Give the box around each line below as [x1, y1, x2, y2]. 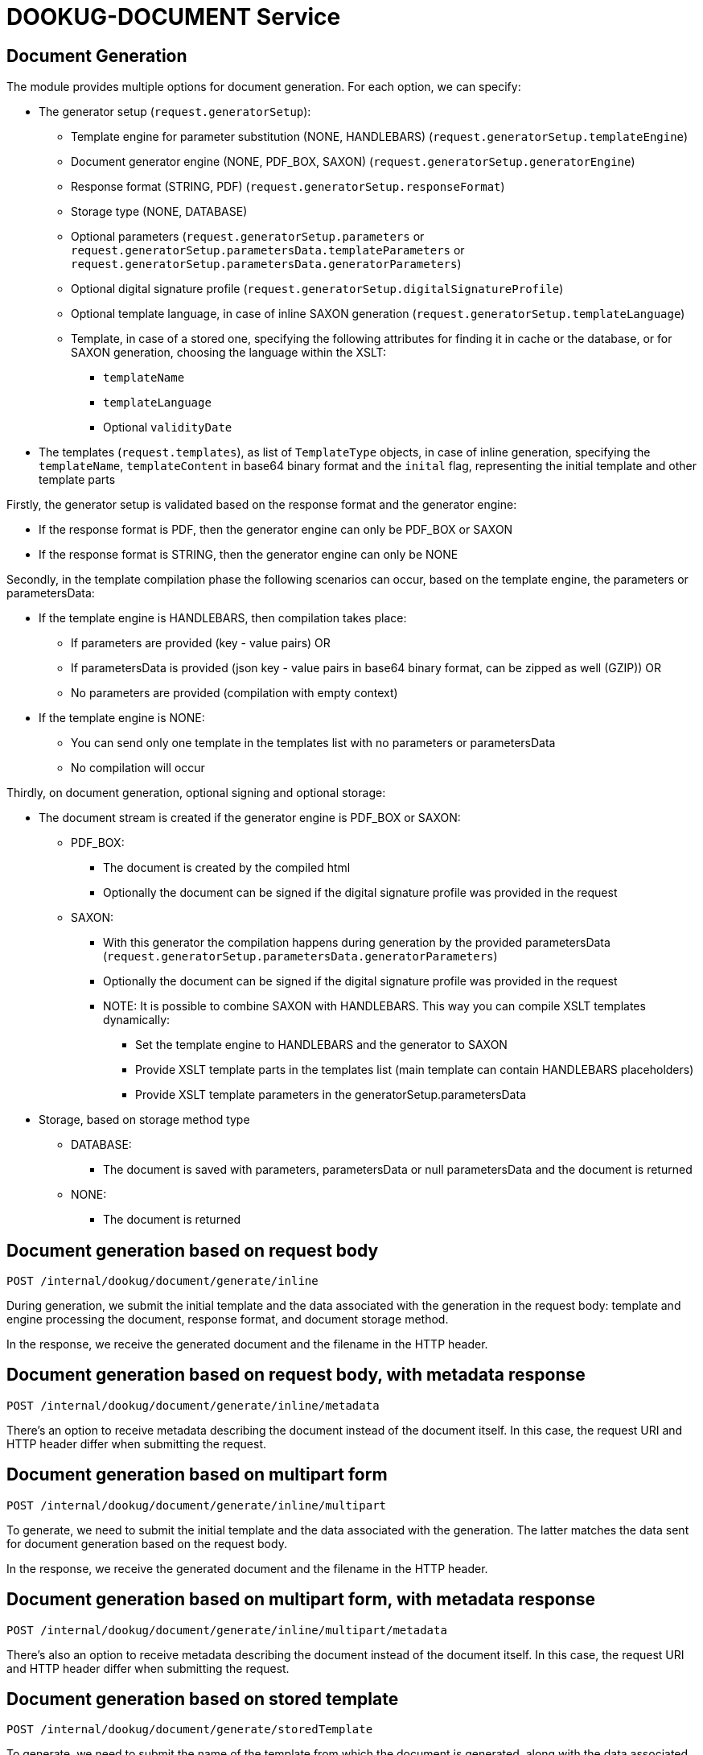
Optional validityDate [103, 420, 232, 435]
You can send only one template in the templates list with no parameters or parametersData [71, 736, 556, 750]
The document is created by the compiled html [103, 861, 351, 875]
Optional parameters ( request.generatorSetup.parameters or [71, 229, 425, 244]
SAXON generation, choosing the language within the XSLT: [71, 345, 387, 360]
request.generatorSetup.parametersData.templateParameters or [71, 243, 465, 258]
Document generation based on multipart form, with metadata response [6, 1589, 596, 1610]
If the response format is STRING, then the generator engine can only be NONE [39, 547, 458, 562]
